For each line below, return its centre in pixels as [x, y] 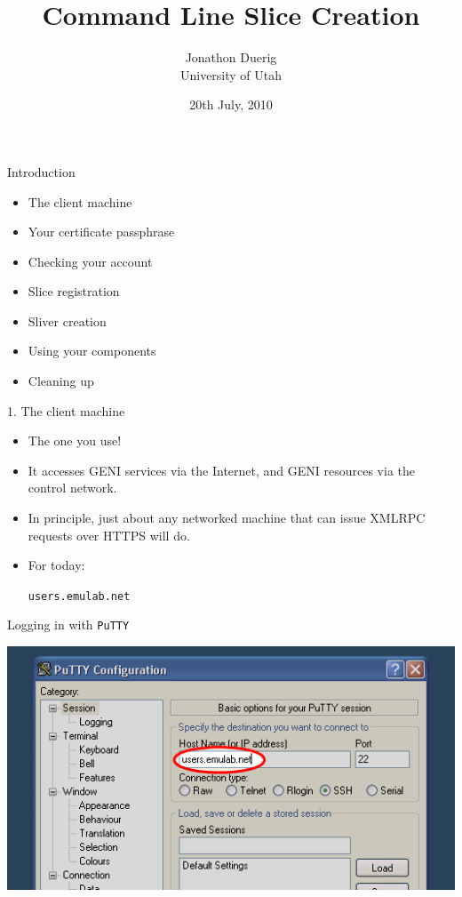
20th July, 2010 [231, 104]
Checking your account [90, 261]
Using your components [92, 351]
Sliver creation [67, 320]
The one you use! [75, 440]
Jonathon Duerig [231, 57]
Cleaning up [61, 381]
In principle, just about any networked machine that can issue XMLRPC [227, 518]
